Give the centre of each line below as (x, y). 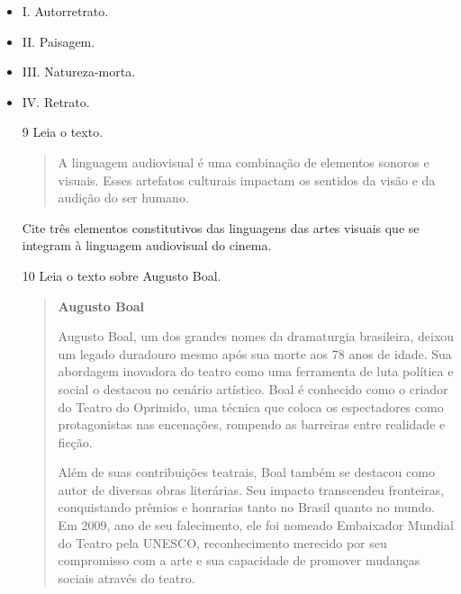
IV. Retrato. (56, 101)
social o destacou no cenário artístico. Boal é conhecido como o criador (253, 388)
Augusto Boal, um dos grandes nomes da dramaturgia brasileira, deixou (256, 336)
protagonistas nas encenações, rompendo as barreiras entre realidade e (252, 424)
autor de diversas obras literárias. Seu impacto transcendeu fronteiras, (251, 489)
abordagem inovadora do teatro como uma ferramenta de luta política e (256, 371)
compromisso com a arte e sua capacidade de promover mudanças (239, 560)
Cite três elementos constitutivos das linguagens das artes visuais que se (221, 227)
